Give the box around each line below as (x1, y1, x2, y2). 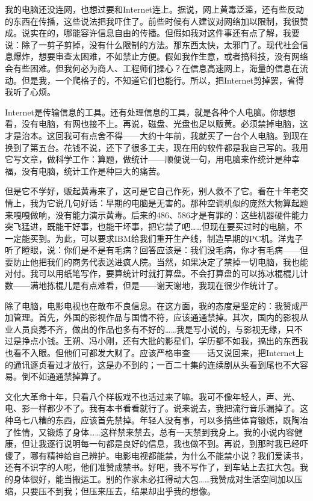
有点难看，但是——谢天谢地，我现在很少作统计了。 (80, 279, 283, 292)
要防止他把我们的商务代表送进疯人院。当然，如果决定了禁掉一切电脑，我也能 (5, 255, 308, 268)
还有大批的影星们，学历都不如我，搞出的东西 (122, 334, 300, 347)
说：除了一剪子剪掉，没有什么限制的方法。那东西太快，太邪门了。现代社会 (5, 38, 300, 51)
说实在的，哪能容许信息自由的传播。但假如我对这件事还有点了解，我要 (21, 26, 300, 39)
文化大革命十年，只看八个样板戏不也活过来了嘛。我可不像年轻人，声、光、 (5, 390, 300, 402)
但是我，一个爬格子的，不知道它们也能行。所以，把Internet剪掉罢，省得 (21, 73, 305, 86)
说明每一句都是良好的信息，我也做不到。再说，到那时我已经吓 (63, 437, 308, 450)
